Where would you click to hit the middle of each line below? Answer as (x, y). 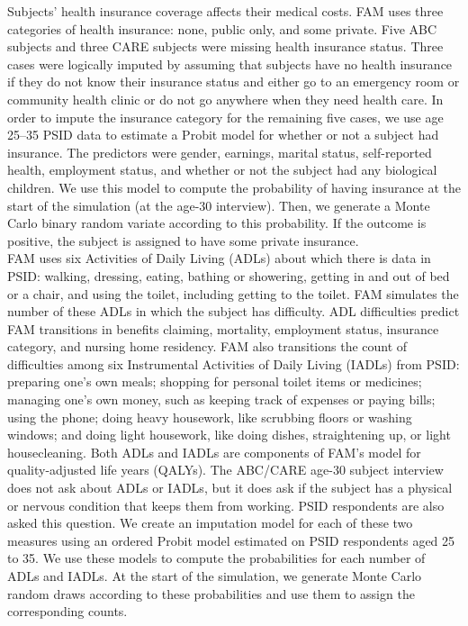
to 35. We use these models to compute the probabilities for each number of (216, 558)
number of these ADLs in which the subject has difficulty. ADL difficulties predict (234, 311)
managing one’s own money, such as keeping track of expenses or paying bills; (221, 399)
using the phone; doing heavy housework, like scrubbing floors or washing (210, 417)
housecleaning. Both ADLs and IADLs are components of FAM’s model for (214, 452)
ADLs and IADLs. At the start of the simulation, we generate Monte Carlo (215, 576)
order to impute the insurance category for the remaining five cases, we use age (225, 117)
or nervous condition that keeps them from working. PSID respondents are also (226, 505)
